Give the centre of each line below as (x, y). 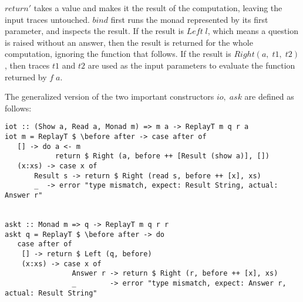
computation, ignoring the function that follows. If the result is (118, 54)
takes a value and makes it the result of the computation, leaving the (158, 8)
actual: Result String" (51, 293)
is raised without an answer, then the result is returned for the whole (129, 42)
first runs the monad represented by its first (189, 19)
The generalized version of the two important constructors (110, 96)
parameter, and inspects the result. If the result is (95, 31)
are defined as (269, 96)
